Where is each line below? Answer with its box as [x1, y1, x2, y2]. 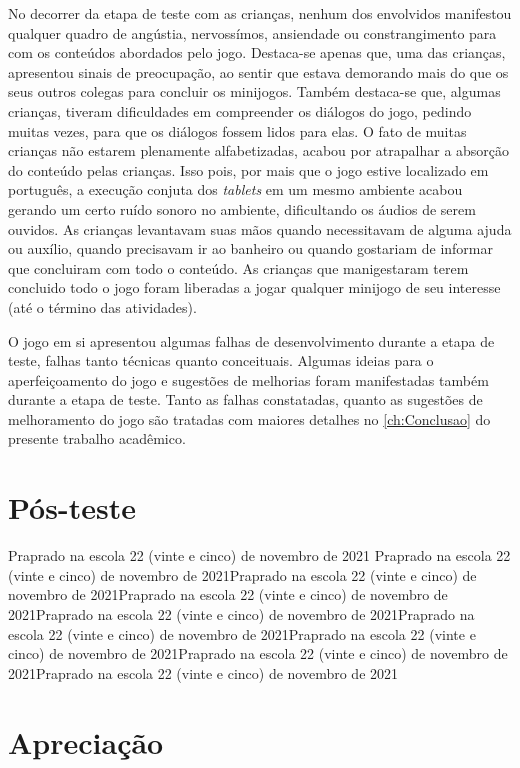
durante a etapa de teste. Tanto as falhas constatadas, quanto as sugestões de [8, 389, 483, 410]
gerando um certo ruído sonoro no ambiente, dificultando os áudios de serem [8, 198, 476, 219]
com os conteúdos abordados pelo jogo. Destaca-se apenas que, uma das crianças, [8, 42, 506, 63]
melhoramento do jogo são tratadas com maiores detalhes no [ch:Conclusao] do [8, 408, 491, 429]
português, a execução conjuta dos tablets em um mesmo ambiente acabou [8, 179, 463, 200]
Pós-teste [8, 487, 136, 528]
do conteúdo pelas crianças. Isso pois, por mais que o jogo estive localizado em [8, 159, 489, 180]
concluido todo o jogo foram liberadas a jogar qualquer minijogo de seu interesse [8, 277, 501, 298]
